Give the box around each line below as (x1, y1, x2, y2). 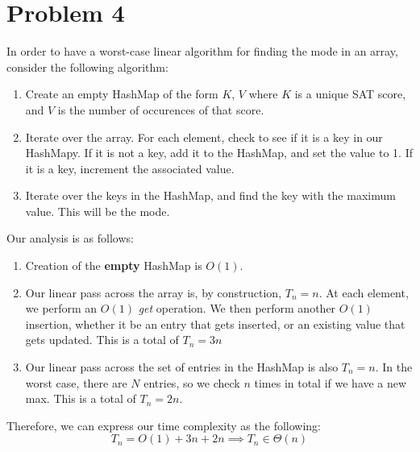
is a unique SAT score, (294, 85, 406, 102)
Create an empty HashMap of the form (25, 85, 218, 102)
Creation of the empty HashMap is (25, 257, 202, 274)
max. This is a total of (25, 390, 136, 407)
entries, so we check (143, 374, 240, 391)
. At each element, (318, 284, 409, 301)
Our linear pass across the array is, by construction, (25, 284, 282, 301)
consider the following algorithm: (6, 58, 168, 75)
